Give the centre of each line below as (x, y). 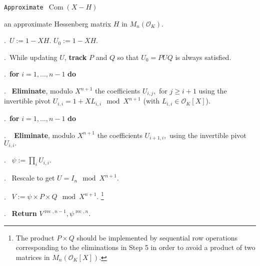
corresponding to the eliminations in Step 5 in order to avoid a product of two (135, 247)
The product (35, 237)
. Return (20, 213)
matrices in (33, 257)
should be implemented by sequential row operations (157, 237)
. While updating (31, 57)
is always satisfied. (203, 57)
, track (75, 57)
